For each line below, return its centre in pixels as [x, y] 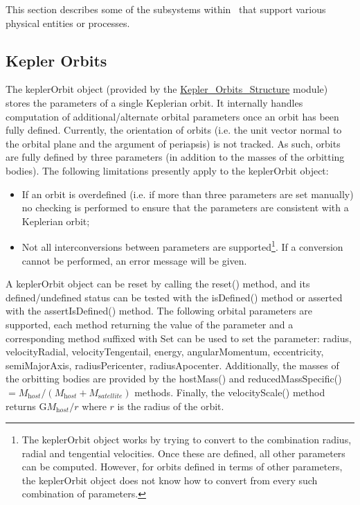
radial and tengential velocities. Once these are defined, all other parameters [183, 453]
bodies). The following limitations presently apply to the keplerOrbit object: [167, 170]
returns [21, 406]
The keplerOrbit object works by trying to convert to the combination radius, [187, 440]
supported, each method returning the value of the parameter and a [150, 324]
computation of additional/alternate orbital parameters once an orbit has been [172, 116]
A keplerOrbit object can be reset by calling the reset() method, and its [158, 284]
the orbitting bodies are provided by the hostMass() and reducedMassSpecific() [174, 379]
